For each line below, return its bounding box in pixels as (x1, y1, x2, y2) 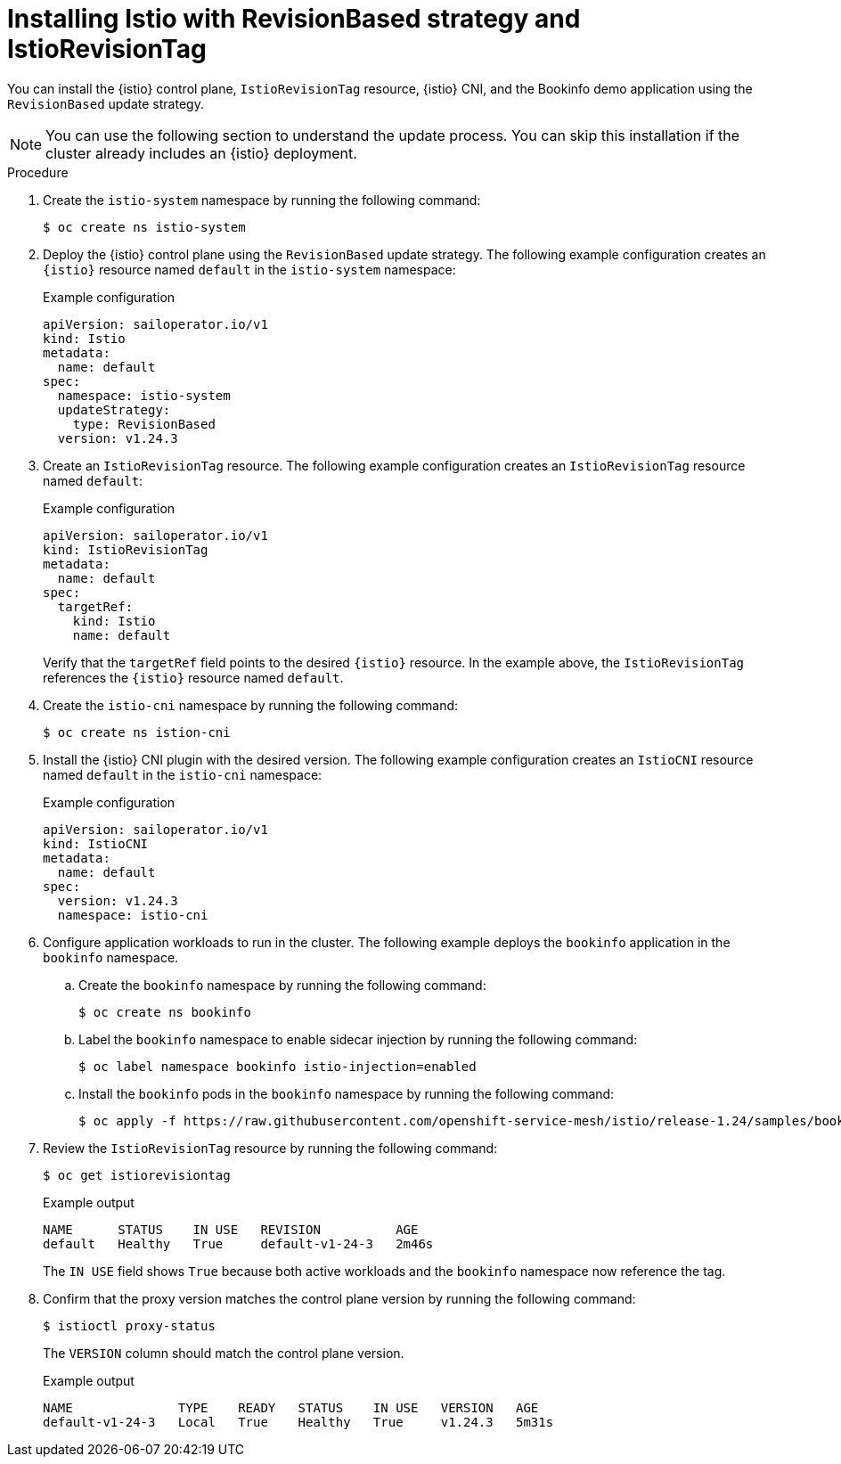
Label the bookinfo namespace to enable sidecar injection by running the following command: (78, 1031, 638, 1047)
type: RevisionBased (72, 416, 216, 431)
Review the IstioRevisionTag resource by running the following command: (43, 1140, 498, 1156)
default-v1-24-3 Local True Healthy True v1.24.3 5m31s (43, 1414, 554, 1429)
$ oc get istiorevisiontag (43, 1167, 231, 1182)
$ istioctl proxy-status (43, 1318, 216, 1333)
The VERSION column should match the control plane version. (43, 1345, 404, 1361)
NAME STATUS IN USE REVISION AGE (43, 1222, 419, 1237)
